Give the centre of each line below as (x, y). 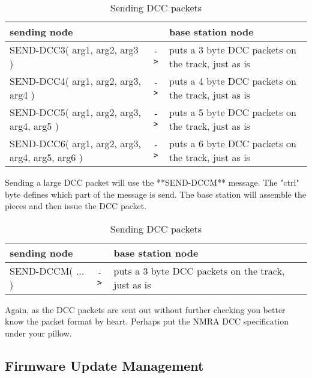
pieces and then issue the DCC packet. (76, 206)
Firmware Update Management (104, 365)
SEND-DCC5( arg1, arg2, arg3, (76, 112)
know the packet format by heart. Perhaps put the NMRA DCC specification (147, 321)
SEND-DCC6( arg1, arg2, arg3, (76, 143)
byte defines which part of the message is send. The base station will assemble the (155, 194)
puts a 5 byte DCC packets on (232, 112)
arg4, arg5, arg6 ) (46, 157)
